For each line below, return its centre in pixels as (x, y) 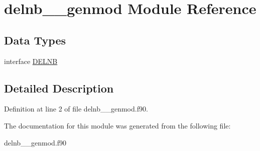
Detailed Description (59, 88)
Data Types (35, 40)
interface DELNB (31, 61)
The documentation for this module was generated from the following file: (117, 125)
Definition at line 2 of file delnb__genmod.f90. (76, 109)
